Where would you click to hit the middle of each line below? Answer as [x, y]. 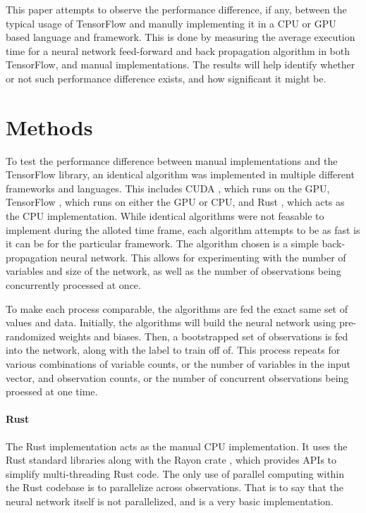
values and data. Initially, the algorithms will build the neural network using [171, 322]
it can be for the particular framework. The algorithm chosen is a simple [162, 243]
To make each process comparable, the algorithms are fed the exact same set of [177, 308]
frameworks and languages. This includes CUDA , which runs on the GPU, [168, 188]
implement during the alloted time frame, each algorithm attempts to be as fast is [183, 229]
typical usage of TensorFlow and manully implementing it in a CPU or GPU [171, 23]
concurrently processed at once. [73, 285]
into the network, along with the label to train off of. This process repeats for [173, 350]
